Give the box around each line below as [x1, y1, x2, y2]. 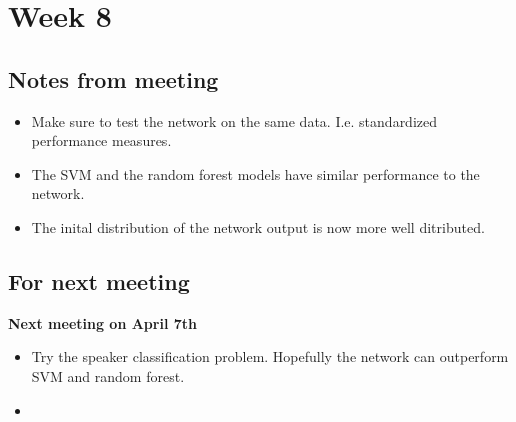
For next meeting [8, 265, 190, 296]
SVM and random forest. [31, 365, 185, 386]
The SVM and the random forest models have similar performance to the [31, 163, 480, 184]
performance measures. [31, 130, 172, 151]
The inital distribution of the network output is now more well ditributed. [31, 216, 485, 237]
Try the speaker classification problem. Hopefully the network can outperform [31, 346, 509, 367]
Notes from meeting [8, 63, 219, 94]
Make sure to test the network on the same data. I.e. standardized [31, 110, 438, 131]
